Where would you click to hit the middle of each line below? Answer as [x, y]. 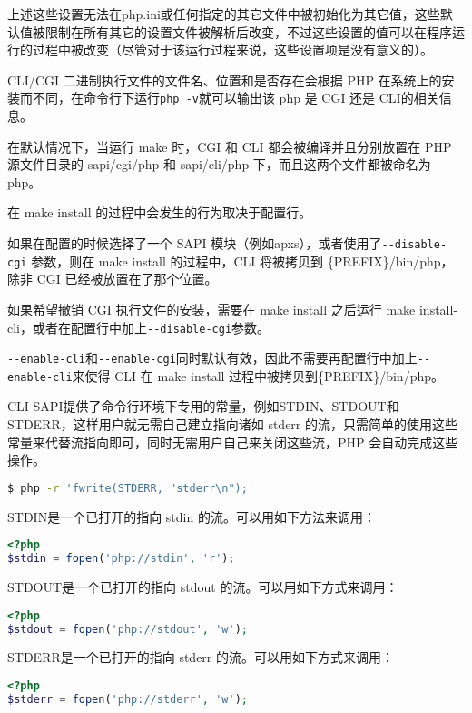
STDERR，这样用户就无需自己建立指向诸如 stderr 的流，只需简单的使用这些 [232, 424]
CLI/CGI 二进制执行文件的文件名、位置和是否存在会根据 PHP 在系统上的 [225, 80]
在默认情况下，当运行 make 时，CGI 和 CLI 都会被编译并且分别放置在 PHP [230, 146]
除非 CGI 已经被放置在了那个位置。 [113, 279]
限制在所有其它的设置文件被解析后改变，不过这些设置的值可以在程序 [248, 31]
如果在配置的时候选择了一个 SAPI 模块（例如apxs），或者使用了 [195, 243]
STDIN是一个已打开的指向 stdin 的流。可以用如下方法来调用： [192, 516]
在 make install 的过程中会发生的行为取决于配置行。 [160, 212]
